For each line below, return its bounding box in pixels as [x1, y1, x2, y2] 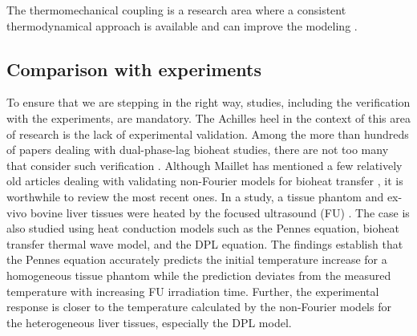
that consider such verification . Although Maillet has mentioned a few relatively [6, 156, 403, 173]
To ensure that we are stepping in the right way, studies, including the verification [6, 94, 411, 111]
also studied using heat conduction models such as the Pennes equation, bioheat [6, 220, 399, 237]
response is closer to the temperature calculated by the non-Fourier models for [6, 298, 391, 315]
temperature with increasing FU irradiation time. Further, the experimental [6, 282, 379, 299]
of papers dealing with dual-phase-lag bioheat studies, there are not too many [6, 141, 389, 158]
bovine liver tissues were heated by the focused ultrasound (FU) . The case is [30, 204, 410, 221]
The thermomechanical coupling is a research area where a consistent [6, 2, 346, 18]
